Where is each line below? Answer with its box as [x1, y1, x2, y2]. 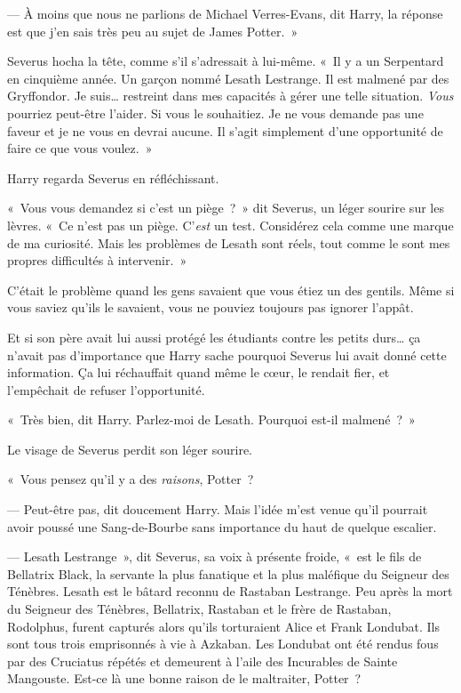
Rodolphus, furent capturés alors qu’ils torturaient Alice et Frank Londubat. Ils [7, 616, 440, 635]
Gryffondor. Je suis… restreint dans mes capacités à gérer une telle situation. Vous [7, 86, 454, 105]
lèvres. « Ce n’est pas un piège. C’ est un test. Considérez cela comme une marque [7, 215, 454, 234]
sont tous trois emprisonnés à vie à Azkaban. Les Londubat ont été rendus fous [7, 634, 439, 653]
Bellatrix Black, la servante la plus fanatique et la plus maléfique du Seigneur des [7, 564, 449, 583]
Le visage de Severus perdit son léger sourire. [7, 439, 253, 458]
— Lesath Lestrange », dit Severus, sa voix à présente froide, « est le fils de [7, 547, 422, 566]
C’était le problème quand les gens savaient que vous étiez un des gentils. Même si [7, 280, 455, 299]
